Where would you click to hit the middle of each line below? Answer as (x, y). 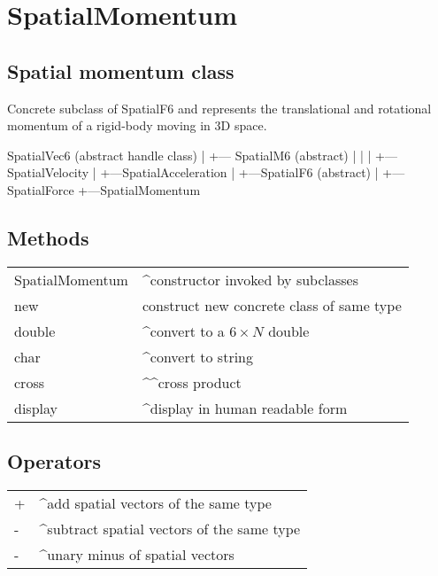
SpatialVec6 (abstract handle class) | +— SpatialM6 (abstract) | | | (189, 155)
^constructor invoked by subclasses (250, 279)
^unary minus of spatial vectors (137, 554)
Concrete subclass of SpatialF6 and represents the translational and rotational (219, 108)
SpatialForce (41, 189)
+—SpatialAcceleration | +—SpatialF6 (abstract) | (239, 172)
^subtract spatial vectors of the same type (170, 528)
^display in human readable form (245, 408)
